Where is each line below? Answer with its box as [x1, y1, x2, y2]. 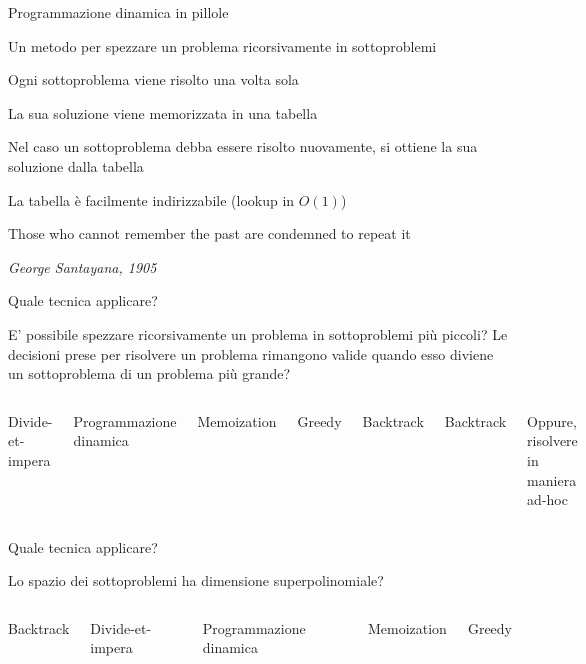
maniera [527, 469, 577, 490]
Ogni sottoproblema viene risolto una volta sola [8, 69, 299, 90]
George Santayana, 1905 [8, 256, 157, 277]
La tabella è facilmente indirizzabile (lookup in [8, 189, 295, 210]
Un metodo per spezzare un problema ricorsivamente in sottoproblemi [8, 35, 437, 56]
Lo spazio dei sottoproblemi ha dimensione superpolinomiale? [8, 570, 384, 591]
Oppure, [527, 410, 577, 431]
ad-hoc [527, 489, 568, 510]
